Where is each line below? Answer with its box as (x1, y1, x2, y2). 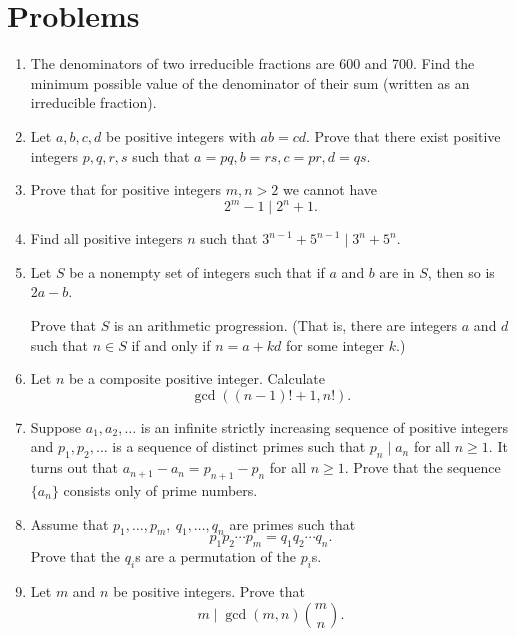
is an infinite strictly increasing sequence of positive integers (140, 416, 509, 437)
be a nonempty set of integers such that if (69, 261, 325, 282)
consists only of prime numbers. (63, 479, 258, 500)
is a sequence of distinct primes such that (112, 436, 366, 457)
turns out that (30, 457, 119, 478)
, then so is (427, 261, 495, 282)
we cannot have (282, 179, 378, 200)
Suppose (30, 416, 82, 437)
